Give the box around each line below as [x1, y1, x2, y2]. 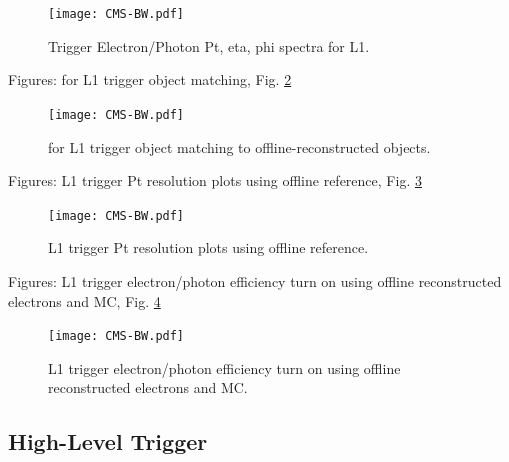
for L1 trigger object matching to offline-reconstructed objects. [48, 136, 431, 157]
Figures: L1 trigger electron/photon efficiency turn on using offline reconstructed [8, 270, 502, 291]
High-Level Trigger [8, 426, 208, 457]
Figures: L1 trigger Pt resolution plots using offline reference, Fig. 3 [8, 170, 422, 191]
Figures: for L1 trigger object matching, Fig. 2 [8, 69, 292, 90]
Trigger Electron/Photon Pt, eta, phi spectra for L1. [48, 35, 370, 56]
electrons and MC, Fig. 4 [8, 290, 161, 311]
